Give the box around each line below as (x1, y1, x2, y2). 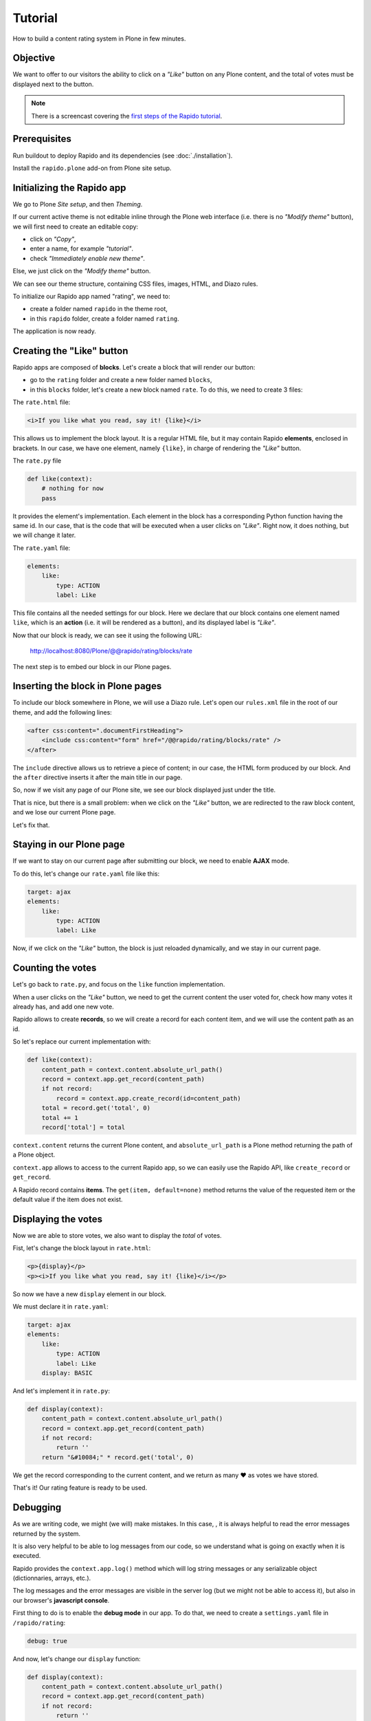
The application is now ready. (12, 327, 96, 335)
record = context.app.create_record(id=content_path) (56, 1095, 241, 1102)
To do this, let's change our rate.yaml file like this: (12, 869, 160, 878)
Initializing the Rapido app (12, 182, 126, 193)
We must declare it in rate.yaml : (12, 1302, 109, 1311)
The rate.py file (12, 456, 62, 465)
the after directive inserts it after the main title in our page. (12, 773, 183, 781)
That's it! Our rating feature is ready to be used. (12, 1484, 148, 1492)
